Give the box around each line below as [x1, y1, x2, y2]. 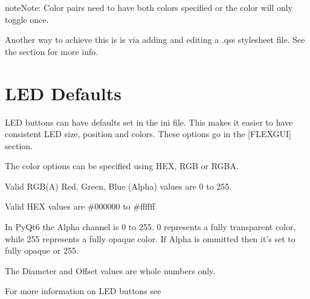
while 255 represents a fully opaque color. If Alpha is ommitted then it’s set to [5, 232, 295, 245]
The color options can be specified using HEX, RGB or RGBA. [5, 159, 239, 172]
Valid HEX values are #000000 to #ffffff [5, 200, 155, 213]
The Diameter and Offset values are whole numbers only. [5, 264, 216, 277]
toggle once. [5, 13, 49, 25]
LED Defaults [5, 80, 121, 105]
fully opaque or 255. [5, 244, 79, 257]
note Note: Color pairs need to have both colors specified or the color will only [5, 1, 293, 13]
